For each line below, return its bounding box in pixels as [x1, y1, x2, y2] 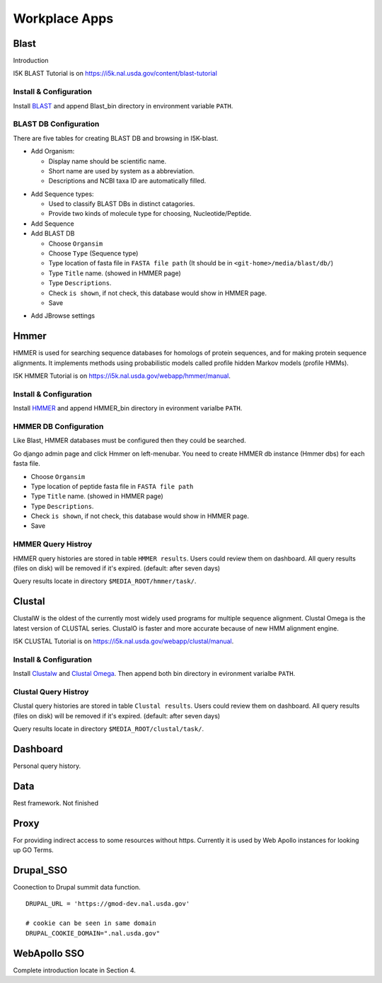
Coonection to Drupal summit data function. [13, 883, 141, 892]
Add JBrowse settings [30, 311, 95, 320]
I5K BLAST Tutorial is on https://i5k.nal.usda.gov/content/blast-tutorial [13, 69, 217, 78]
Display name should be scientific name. [48, 156, 166, 166]
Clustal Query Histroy [13, 686, 89, 696]
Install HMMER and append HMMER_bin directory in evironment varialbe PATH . [13, 404, 243, 413]
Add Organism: [30, 147, 75, 156]
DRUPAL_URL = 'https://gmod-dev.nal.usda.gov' [25, 899, 190, 907]
